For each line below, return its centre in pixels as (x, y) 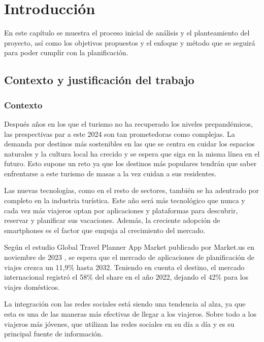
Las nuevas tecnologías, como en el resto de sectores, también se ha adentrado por (132, 190)
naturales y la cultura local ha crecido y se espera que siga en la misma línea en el (132, 153)
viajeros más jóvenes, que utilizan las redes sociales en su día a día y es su (119, 324)
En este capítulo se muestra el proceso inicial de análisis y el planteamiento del (127, 33)
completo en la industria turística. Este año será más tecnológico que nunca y (125, 200)
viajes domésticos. (32, 287)
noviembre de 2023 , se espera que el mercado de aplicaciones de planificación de (129, 257)
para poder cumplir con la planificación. (66, 52)
